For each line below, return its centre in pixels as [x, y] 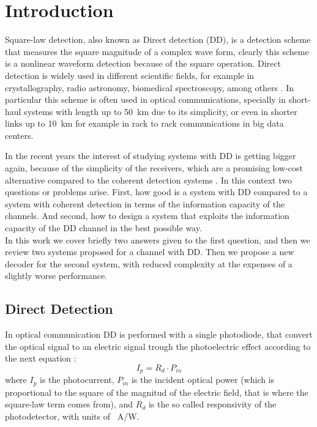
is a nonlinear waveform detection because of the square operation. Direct [143, 63]
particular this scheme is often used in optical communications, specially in [146, 99]
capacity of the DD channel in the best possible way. [103, 228]
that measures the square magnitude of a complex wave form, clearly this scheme [157, 51]
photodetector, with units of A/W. [72, 416]
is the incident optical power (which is [203, 380]
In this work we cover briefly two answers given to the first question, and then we [158, 239]
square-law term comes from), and [69, 404]
